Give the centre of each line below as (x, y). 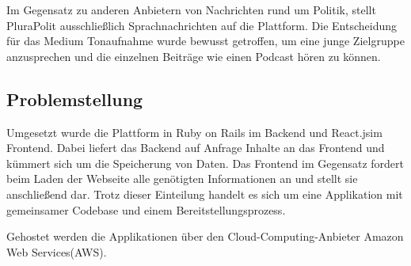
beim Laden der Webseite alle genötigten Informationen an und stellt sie (182, 179)
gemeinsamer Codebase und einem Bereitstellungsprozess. (146, 209)
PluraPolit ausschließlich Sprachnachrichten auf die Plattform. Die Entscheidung (202, 25)
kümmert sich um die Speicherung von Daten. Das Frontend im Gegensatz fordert (205, 163)
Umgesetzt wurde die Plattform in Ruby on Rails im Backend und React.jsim (194, 132)
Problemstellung (75, 99)
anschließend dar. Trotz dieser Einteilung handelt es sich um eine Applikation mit (205, 194)
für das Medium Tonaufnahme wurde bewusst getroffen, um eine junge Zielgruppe (205, 41)
